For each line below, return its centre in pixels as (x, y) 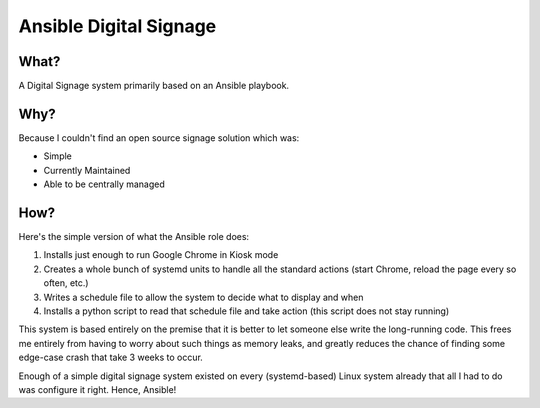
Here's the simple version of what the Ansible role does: (134, 237)
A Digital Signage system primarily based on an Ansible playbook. (154, 86)
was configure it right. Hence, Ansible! (97, 389)
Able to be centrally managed (104, 184)
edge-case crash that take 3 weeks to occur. (111, 357)
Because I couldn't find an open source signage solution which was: (159, 137)
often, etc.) (66, 283)
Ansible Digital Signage (117, 26)
